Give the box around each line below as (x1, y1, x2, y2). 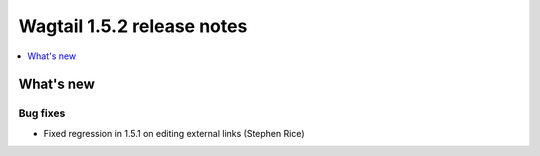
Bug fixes (18, 106, 66, 120)
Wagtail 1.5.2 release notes (18, 15, 248, 37)
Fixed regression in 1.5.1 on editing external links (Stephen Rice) (43, 127, 305, 139)
